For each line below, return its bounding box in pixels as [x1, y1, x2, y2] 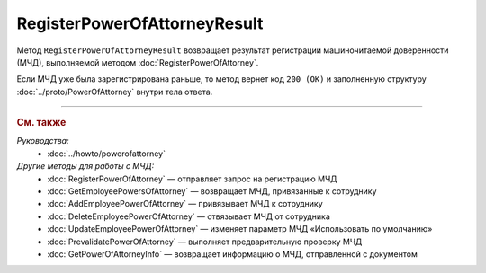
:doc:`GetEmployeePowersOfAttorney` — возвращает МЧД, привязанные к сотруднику [47, 185, 377, 197]
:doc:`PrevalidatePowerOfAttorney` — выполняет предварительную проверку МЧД [47, 236, 363, 247]
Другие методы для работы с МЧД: [16, 161, 155, 172]
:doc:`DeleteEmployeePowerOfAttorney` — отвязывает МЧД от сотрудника [47, 211, 330, 222]
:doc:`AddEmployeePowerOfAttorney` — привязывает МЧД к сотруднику [47, 198, 323, 209]
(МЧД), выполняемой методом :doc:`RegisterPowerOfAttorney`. [16, 57, 259, 67]
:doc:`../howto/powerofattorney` [47, 148, 166, 159]
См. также [16, 117, 67, 129]
